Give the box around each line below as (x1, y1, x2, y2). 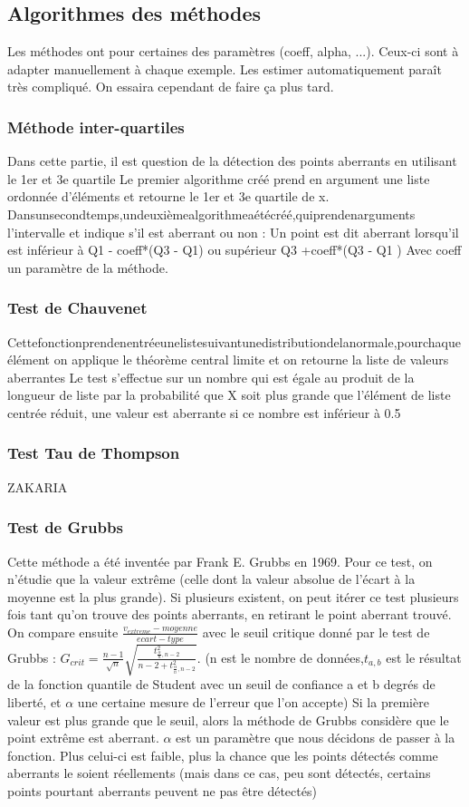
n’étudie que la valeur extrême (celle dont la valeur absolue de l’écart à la (7, 569, 416, 588)
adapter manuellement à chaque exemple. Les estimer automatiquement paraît (7, 59, 442, 78)
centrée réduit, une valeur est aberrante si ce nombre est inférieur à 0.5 (7, 403, 401, 422)
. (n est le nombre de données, (196, 647, 364, 666)
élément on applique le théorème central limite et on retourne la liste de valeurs (7, 350, 449, 369)
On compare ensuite (7, 622, 119, 641)
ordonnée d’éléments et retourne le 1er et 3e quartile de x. (7, 187, 330, 206)
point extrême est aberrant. (7, 728, 159, 747)
